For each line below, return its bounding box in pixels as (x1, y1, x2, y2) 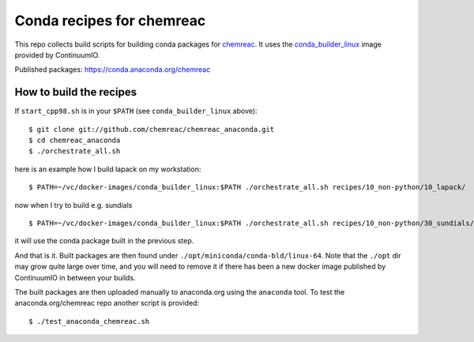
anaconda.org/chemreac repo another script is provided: (14, 299, 200, 308)
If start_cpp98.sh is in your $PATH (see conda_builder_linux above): (14, 107, 258, 116)
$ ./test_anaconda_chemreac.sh (28, 317, 150, 325)
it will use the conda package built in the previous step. (14, 236, 194, 246)
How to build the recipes (14, 85, 137, 99)
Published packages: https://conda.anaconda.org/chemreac (14, 65, 211, 74)
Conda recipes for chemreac (14, 12, 206, 29)
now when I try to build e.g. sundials (14, 200, 133, 209)
